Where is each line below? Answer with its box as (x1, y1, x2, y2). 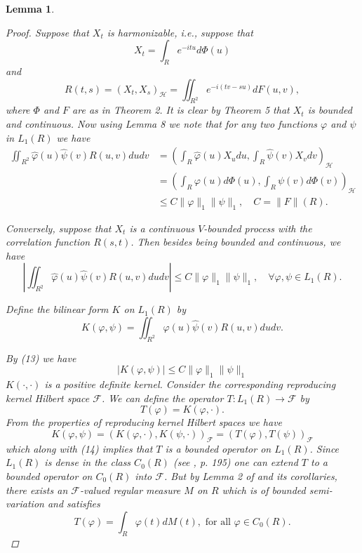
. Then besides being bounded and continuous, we (130, 234, 341, 249)
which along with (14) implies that (6, 441, 153, 455)
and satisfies (47, 496, 100, 511)
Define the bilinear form (6, 302, 109, 317)
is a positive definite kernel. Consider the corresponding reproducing (44, 377, 336, 392)
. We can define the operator (101, 390, 224, 405)
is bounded (307, 102, 353, 117)
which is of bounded (222, 482, 306, 497)
